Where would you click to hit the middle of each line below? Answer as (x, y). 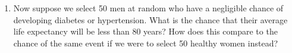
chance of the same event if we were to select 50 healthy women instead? (146, 43)
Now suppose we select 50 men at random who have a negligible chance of (148, 8)
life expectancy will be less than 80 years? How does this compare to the (145, 31)
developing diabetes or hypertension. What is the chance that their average (150, 19)
